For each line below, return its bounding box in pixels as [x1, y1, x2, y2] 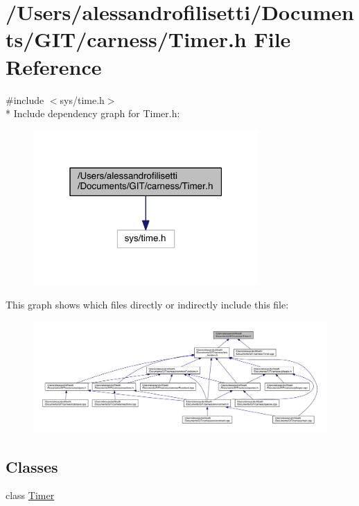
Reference [6, 52, 102, 80]
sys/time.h [60, 92, 105, 107]
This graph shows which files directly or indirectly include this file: [6, 297, 289, 311]
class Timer [6, 488, 55, 503]
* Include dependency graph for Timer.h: [6, 106, 180, 121]
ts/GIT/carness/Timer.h [6, 25, 247, 53]
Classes [6, 455, 58, 477]
